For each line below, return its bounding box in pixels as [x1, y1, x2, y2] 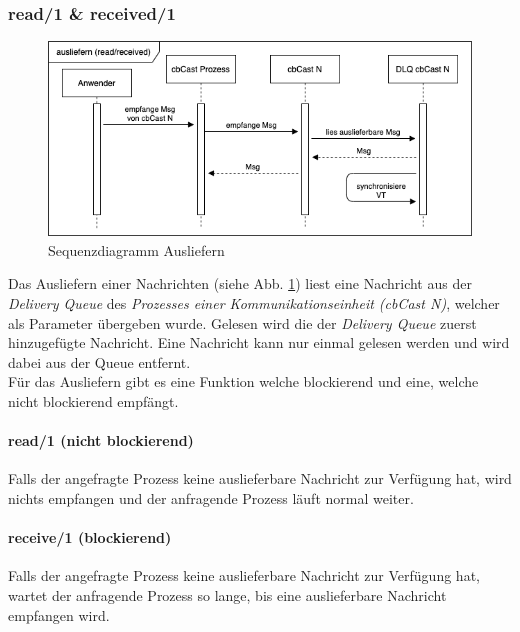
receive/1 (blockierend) [8, 527, 172, 548]
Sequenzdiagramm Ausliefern [48, 239, 225, 260]
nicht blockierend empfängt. [8, 390, 179, 411]
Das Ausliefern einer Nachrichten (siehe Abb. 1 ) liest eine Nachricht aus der [8, 273, 472, 294]
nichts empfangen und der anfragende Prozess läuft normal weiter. [8, 487, 414, 508]
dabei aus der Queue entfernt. [8, 351, 191, 372]
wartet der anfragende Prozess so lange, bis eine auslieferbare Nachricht [8, 584, 447, 605]
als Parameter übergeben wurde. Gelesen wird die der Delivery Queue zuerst [8, 312, 477, 333]
